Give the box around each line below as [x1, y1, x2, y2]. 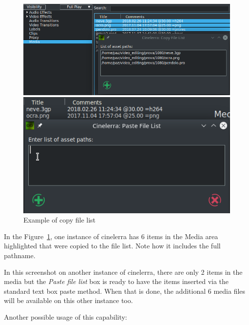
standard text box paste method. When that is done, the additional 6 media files [4, 285, 246, 296]
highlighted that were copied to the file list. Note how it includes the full [4, 241, 221, 251]
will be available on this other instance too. [4, 295, 133, 305]
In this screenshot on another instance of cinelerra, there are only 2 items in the [4, 266, 243, 277]
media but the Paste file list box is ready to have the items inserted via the [4, 276, 229, 286]
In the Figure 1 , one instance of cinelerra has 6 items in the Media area [4, 231, 218, 241]
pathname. [4, 250, 36, 260]
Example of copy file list [23, 215, 96, 225]
